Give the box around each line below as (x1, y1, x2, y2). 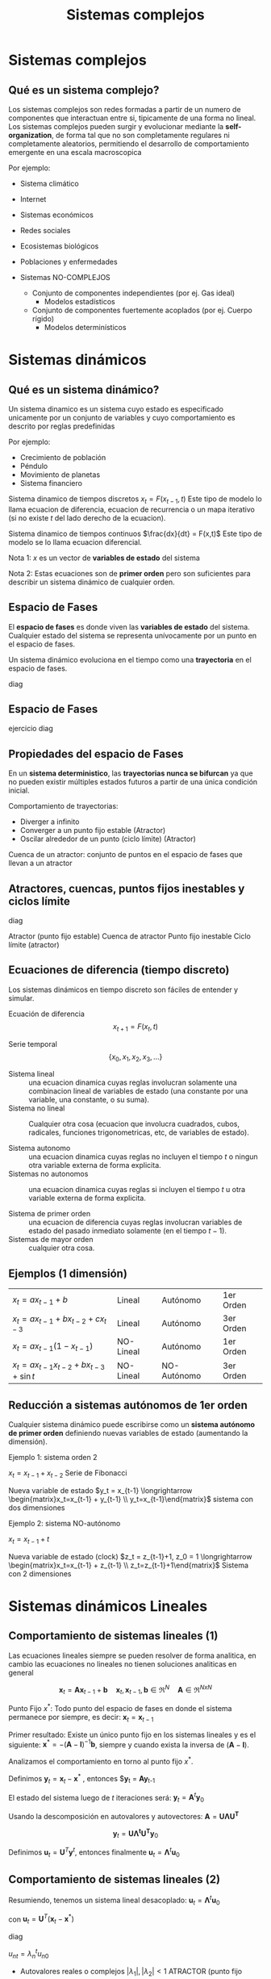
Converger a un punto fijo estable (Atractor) (19, 826, 166, 835)
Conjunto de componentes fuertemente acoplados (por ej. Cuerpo (31, 305, 252, 315)
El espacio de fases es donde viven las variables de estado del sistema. (8, 621, 250, 631)
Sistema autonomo (8, 1144, 71, 1153)
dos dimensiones (8, 1503, 65, 1512)
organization (8, 131, 52, 140)
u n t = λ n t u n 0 (8, 1948, 49, 1960)
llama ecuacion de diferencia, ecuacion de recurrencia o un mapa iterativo (8, 504, 256, 514)
